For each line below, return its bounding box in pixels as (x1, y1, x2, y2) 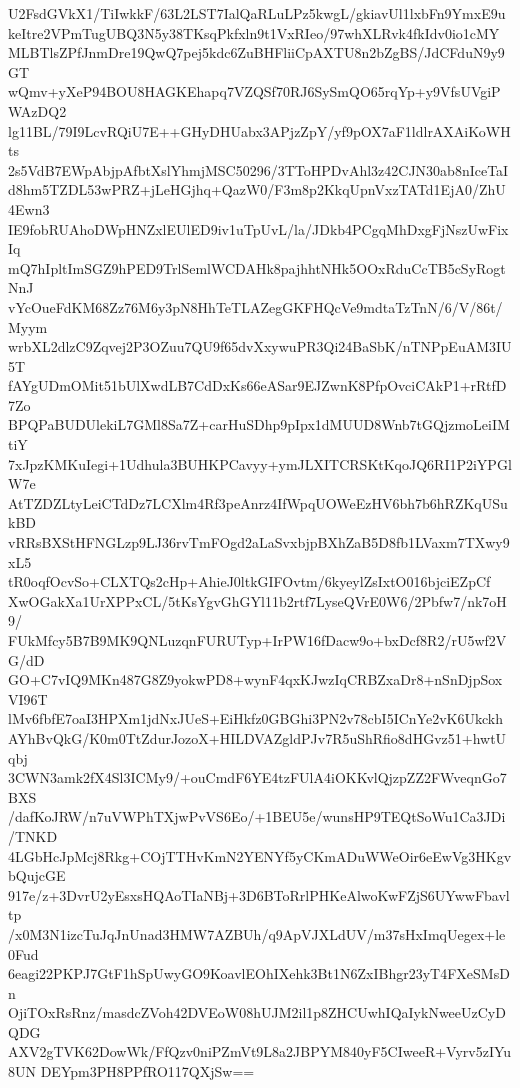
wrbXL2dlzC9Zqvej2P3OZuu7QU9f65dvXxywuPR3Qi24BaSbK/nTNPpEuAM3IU (8, 336, 512, 357)
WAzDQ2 (8, 100, 67, 121)
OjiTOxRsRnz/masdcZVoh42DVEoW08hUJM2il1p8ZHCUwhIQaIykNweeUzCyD (8, 1002, 506, 1023)
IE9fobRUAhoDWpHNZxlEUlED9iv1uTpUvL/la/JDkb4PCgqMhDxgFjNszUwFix (8, 218, 509, 239)
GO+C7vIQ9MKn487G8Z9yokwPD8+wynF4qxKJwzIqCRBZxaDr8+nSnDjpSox (8, 669, 503, 690)
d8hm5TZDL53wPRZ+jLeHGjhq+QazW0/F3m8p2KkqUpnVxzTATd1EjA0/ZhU (8, 179, 506, 200)
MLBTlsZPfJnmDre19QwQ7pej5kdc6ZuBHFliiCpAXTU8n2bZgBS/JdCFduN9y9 (8, 42, 505, 63)
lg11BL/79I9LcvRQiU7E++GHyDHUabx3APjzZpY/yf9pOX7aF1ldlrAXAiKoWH (8, 120, 511, 141)
